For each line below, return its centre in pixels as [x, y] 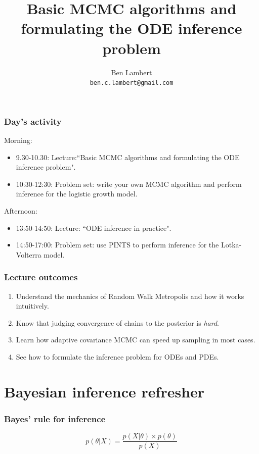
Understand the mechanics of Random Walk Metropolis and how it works [130, 296]
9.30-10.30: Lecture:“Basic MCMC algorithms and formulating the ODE [128, 157]
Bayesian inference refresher [104, 391]
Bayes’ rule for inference [55, 418]
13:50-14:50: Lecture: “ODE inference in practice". [94, 228]
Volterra [29, 254]
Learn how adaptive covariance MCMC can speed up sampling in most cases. [136, 340]
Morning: [18, 140]
